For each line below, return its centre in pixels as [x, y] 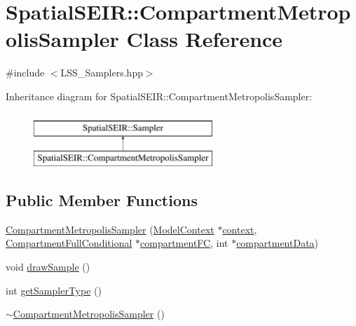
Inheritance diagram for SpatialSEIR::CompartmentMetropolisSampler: [159, 96]
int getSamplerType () [54, 290]
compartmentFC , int [184, 243]
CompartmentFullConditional [69, 243]
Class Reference [205, 39]
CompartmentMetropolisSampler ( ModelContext [110, 229]
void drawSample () [48, 267]
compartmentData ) [278, 243]
